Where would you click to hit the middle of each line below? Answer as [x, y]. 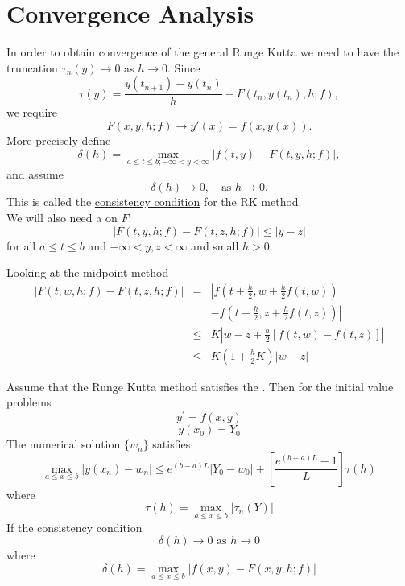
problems [29, 402]
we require [32, 112]
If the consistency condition [74, 527]
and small [215, 245]
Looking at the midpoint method [88, 272]
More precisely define [59, 140]
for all [21, 245]
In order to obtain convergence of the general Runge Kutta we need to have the [203, 52]
